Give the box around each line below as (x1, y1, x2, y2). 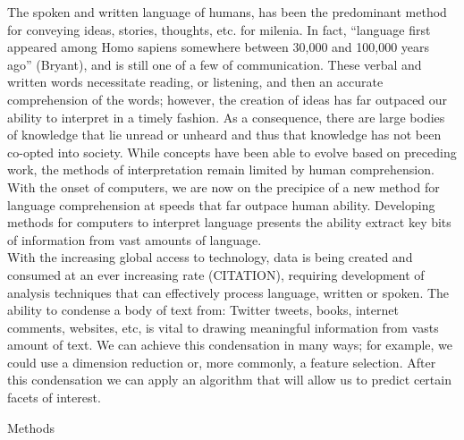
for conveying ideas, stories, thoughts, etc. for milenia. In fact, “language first (7, 20, 431, 38)
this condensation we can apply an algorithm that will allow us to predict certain (7, 370, 451, 389)
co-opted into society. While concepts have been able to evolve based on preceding (7, 142, 457, 161)
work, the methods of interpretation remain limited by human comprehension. (7, 160, 434, 179)
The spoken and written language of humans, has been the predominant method (7, 3, 447, 21)
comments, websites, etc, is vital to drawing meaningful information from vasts (7, 317, 439, 336)
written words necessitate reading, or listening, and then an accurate (7, 72, 384, 91)
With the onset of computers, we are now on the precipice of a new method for (7, 177, 440, 196)
